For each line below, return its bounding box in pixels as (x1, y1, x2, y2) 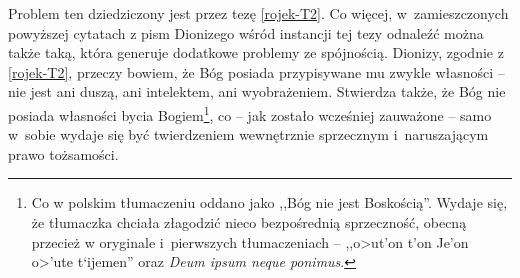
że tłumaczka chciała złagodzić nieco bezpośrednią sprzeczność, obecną (31, 212, 467, 232)
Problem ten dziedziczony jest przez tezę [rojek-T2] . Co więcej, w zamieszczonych (8, 3, 509, 23)
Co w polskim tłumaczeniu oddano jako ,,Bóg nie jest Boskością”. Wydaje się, (31, 192, 508, 213)
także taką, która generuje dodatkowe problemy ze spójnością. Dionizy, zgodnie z (8, 42, 504, 63)
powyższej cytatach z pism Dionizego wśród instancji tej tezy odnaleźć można (8, 22, 484, 43)
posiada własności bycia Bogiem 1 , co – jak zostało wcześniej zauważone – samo (8, 101, 492, 125)
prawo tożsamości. (8, 143, 119, 164)
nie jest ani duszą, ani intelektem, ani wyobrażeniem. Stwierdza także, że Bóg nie (8, 81, 506, 102)
